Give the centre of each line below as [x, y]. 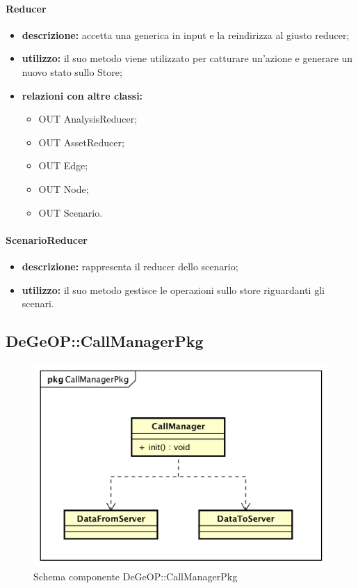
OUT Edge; [63, 165]
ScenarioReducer [47, 239]
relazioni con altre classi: [82, 95]
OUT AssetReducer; [81, 142]
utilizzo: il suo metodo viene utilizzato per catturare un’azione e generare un [187, 58]
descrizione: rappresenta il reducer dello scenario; [130, 266]
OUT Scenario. [71, 212]
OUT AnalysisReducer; [88, 119]
